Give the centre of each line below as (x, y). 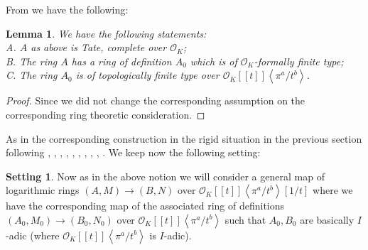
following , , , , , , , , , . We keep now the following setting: (133, 152)
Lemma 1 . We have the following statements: (106, 33)
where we (333, 190)
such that (245, 219)
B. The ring (32, 61)
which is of (213, 61)
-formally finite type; (299, 61)
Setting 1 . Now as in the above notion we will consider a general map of (165, 176)
